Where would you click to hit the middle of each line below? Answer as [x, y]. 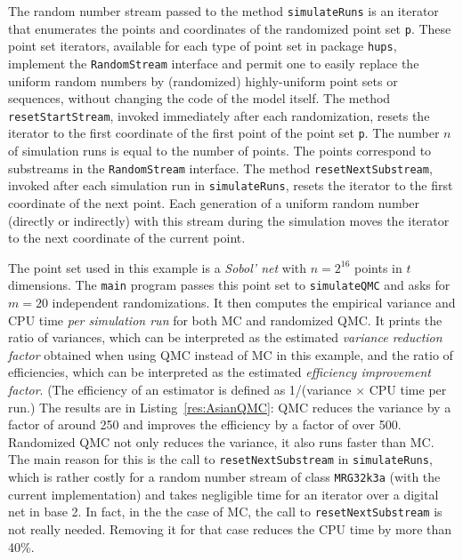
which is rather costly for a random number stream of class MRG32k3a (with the [224, 477]
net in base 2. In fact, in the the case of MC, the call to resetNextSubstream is [225, 512]
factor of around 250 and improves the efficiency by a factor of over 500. [205, 424]
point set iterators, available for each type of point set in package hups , [203, 46]
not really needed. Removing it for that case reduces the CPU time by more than [230, 528]
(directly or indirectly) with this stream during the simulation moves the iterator [229, 220]
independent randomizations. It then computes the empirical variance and [254, 303]
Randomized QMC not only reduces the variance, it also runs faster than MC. [221, 441]
